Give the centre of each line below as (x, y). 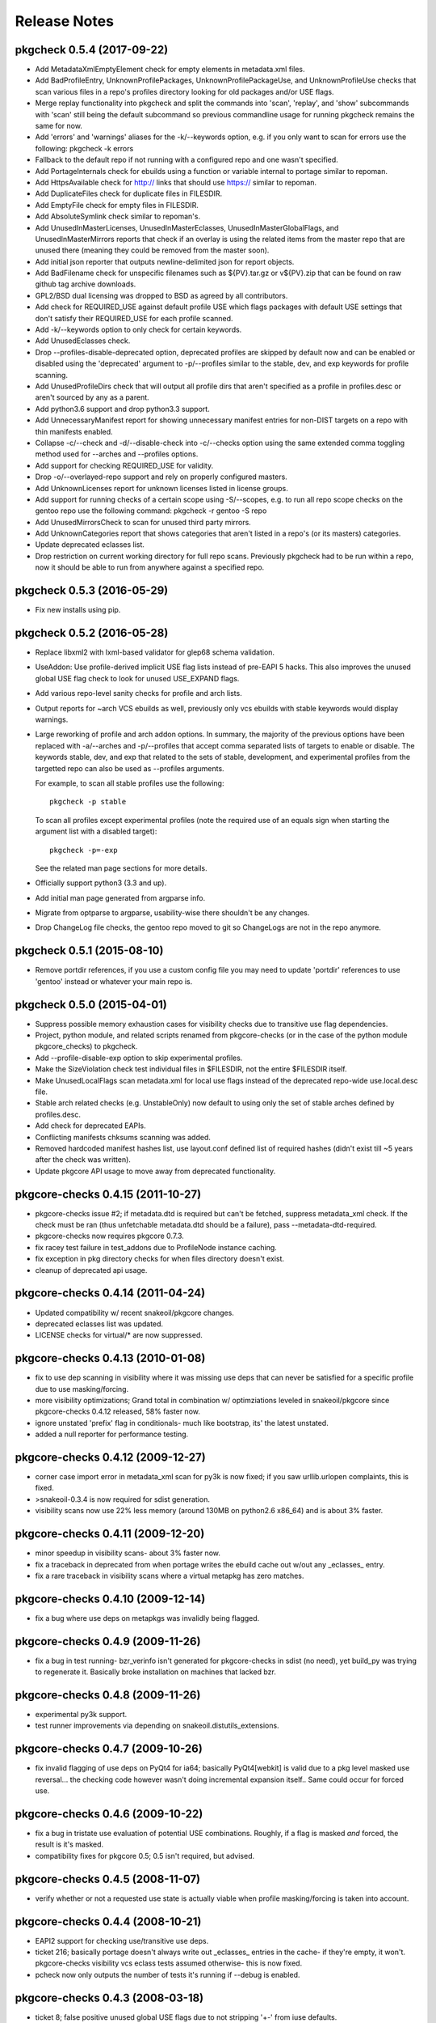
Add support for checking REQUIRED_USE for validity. (124, 465)
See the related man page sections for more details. (121, 868)
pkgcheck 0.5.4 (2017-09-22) (92, 50)
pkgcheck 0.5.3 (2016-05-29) (92, 591)
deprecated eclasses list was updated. (99, 1324)
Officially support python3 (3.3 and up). (101, 883)
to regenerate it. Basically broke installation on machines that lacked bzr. (155, 1672)
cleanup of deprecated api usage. (91, 1270)
